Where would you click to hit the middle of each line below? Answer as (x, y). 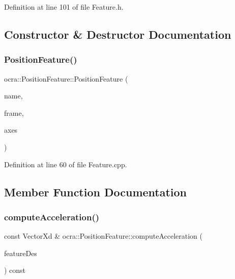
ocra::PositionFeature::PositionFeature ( (66, 78)
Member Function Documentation (96, 192)
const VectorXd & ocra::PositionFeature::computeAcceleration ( (103, 236)
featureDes (21, 253)
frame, (14, 112)
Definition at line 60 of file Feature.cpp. (66, 164)
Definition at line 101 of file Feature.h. (64, 7)
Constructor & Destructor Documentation (118, 34)
